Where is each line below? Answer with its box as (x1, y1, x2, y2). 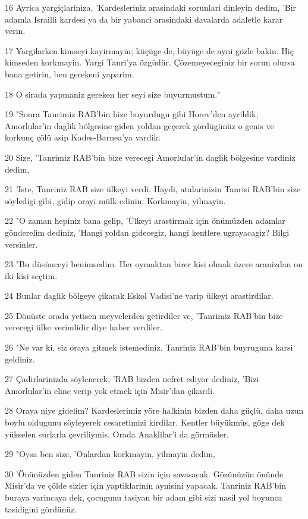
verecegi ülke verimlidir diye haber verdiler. (5, 321, 163, 333)
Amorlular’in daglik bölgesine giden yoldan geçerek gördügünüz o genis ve (5, 119, 274, 132)
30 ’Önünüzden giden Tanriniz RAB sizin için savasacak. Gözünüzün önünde (5, 467, 284, 480)
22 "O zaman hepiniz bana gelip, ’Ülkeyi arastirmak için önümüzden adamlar (5, 214, 285, 227)
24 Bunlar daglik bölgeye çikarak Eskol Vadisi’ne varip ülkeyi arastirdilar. (5, 289, 274, 302)
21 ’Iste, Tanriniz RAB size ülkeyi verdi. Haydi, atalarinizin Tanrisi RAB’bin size (5, 183, 301, 195)
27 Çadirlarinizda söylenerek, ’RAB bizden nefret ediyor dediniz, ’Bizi (5, 373, 259, 385)
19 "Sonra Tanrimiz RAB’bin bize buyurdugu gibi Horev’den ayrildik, (5, 108, 259, 120)
